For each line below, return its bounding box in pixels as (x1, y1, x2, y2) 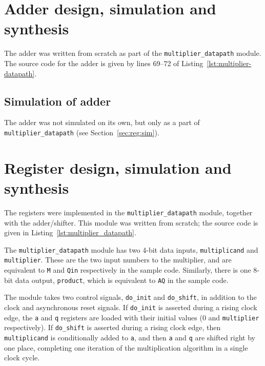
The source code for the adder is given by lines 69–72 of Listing (4, 57, 203, 68)
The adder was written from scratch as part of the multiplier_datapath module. (4, 48, 261, 58)
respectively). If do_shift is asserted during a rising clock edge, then (4, 322, 221, 333)
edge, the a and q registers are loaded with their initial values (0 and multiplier (4, 312, 259, 322)
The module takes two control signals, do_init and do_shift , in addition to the (4, 292, 257, 302)
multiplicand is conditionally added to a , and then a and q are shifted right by (4, 332, 256, 343)
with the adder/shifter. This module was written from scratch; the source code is (4, 217, 258, 228)
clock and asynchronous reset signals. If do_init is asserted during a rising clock (4, 302, 257, 313)
